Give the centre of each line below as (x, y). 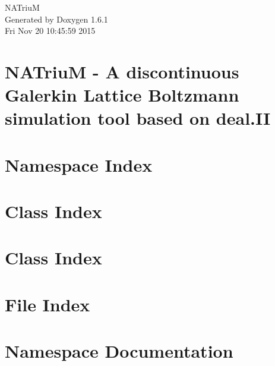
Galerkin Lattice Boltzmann (122, 95)
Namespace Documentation (119, 351)
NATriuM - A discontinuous (122, 71)
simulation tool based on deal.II (138, 118)
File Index (48, 304)
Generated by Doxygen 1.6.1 (56, 19)
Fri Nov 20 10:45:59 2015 (50, 31)
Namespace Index (79, 164)
